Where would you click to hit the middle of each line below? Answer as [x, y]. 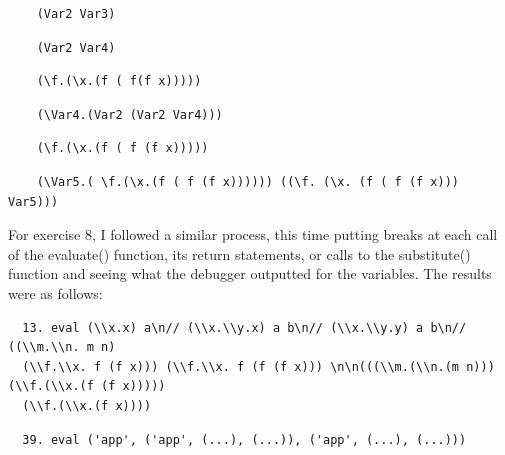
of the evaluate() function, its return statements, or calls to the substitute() [239, 253]
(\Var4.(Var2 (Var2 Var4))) [129, 114]
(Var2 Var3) [76, 14]
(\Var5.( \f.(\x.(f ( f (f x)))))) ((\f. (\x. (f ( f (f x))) [248, 181]
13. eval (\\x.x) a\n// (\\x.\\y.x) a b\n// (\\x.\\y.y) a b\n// [244, 327]
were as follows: [55, 292]
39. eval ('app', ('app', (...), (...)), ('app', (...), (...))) [244, 439]
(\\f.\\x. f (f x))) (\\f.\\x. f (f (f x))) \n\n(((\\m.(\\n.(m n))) [258, 366]
